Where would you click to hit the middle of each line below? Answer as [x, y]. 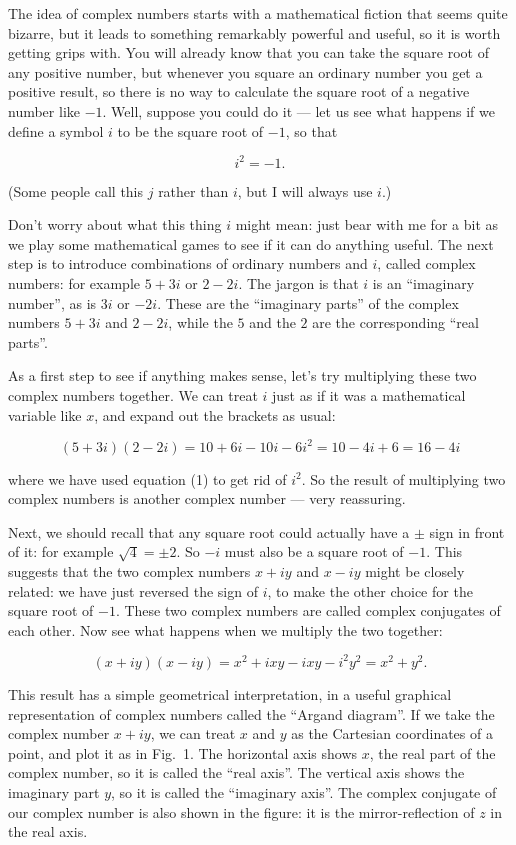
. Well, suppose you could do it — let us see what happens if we [298, 110]
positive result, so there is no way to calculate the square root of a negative [239, 91]
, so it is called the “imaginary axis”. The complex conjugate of [304, 791]
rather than [193, 190]
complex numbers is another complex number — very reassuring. [207, 498]
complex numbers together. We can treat [133, 395]
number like [44, 110]
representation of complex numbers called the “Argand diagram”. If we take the [251, 713]
